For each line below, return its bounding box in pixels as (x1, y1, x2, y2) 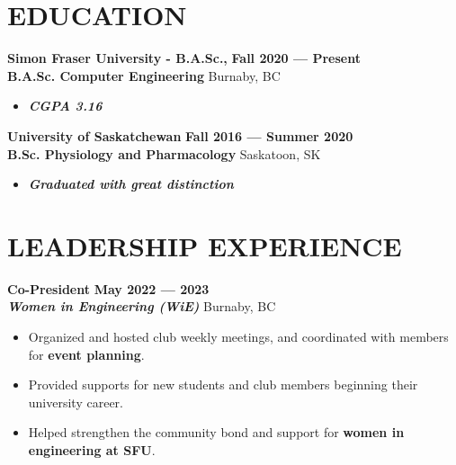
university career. (28, 392, 123, 411)
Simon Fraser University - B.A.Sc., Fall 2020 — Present (7, 49, 361, 67)
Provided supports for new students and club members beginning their (28, 375, 418, 394)
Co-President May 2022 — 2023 (7, 279, 210, 298)
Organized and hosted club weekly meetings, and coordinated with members (28, 327, 449, 345)
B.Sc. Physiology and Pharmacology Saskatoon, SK (7, 144, 321, 163)
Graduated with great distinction (28, 174, 234, 193)
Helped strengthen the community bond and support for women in (28, 423, 405, 442)
